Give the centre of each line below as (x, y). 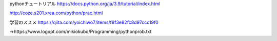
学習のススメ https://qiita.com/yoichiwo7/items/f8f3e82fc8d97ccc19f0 (84, 22)
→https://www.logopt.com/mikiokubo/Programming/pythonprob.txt (81, 32)
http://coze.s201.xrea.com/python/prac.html (56, 13)
